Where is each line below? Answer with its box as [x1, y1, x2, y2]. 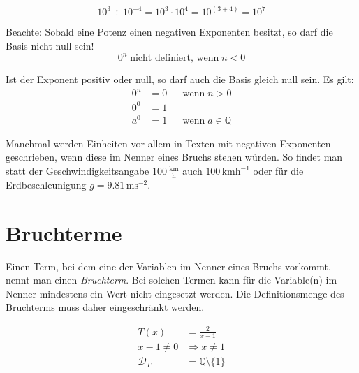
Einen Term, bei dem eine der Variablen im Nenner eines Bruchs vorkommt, [6, 258, 331, 273]
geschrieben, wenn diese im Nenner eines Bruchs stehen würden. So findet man [6, 149, 343, 164]
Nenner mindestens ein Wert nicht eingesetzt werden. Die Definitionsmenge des [6, 286, 344, 300]
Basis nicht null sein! [6, 38, 94, 53]
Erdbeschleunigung [6, 177, 87, 191]
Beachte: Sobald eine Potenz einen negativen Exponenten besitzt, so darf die [6, 24, 333, 39]
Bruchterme [6, 218, 122, 247]
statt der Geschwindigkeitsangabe [6, 163, 149, 178]
